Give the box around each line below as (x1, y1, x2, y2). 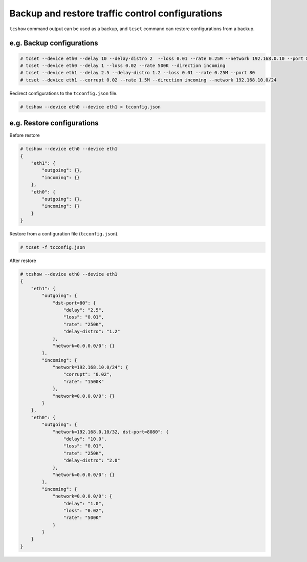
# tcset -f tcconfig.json (20, 245, 85, 250)
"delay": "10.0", (63, 436, 107, 442)
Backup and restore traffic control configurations (9, 8, 223, 19)
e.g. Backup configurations (9, 39, 98, 48)
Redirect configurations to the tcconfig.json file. (9, 90, 118, 96)
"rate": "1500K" (63, 379, 104, 384)
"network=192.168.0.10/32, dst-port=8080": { (52, 429, 169, 435)
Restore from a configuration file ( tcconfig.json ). (9, 231, 119, 237)
